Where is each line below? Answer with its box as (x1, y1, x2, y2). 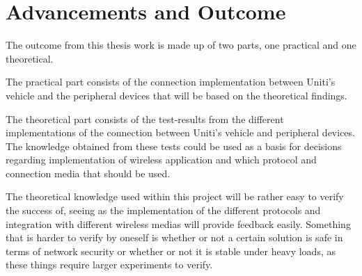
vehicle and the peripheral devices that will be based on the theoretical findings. (6, 88, 347, 102)
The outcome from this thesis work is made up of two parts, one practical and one (6, 38, 356, 52)
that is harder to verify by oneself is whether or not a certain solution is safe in (6, 230, 343, 245)
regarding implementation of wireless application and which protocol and (6, 152, 317, 167)
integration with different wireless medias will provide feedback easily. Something (6, 216, 351, 231)
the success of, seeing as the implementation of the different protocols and (6, 203, 321, 218)
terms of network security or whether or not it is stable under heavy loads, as (6, 243, 336, 258)
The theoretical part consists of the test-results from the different (6, 111, 284, 126)
